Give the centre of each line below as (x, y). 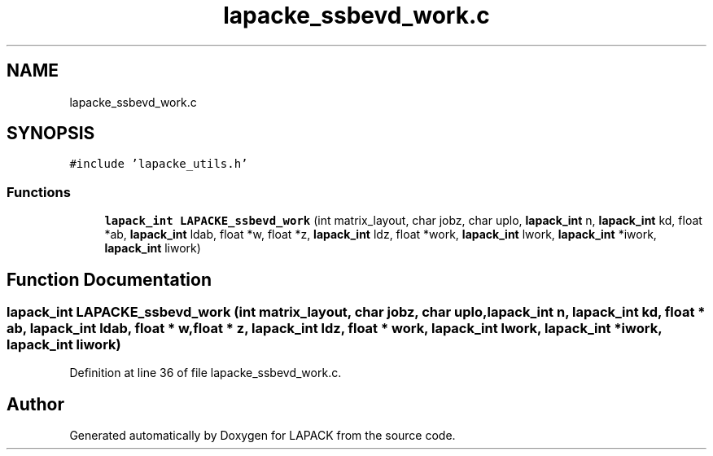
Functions (39, 192)
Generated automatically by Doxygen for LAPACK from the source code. (262, 436)
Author (35, 404)
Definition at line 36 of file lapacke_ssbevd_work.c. (206, 373)
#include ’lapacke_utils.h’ (159, 164)
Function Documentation (109, 279)
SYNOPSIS (51, 134)
